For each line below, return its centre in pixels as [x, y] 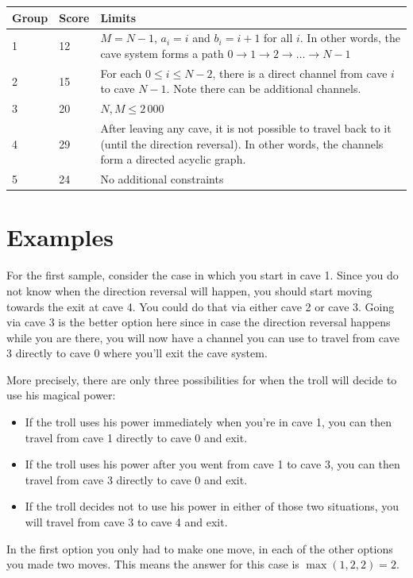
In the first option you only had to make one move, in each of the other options [200, 548]
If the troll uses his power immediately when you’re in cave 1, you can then [208, 422]
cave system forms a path [162, 53]
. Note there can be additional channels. [264, 89]
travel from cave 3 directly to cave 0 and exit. [136, 479]
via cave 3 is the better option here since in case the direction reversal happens [199, 322]
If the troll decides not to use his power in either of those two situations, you [212, 506]
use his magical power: [61, 395]
